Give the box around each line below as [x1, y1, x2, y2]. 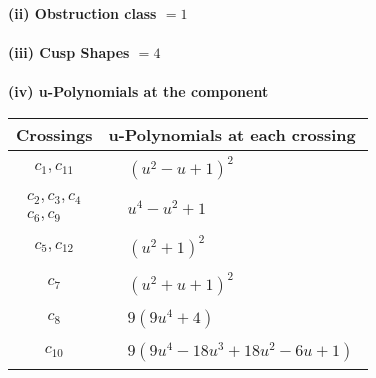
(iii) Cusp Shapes [8, 42, 130, 63]
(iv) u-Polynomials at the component [8, 81, 269, 102]
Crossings [16, 122, 93, 146]
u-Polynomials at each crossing [108, 122, 356, 146]
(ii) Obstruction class [8, 3, 157, 23]
